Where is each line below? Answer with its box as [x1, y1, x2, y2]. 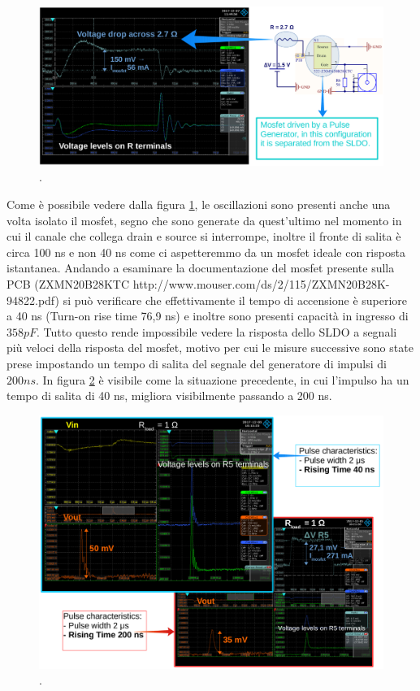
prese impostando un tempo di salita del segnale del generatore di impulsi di [6, 354, 387, 372]
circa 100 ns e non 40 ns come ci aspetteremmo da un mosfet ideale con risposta [6, 243, 405, 260]
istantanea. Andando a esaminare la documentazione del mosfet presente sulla [6, 259, 395, 276]
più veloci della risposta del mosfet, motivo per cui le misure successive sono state [6, 339, 414, 356]
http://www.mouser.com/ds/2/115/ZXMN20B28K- [132, 276, 390, 292]
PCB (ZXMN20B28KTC [6, 276, 130, 292]
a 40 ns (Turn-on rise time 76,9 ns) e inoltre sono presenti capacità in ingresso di [6, 307, 409, 324]
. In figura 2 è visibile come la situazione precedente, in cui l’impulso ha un [35, 371, 409, 388]
